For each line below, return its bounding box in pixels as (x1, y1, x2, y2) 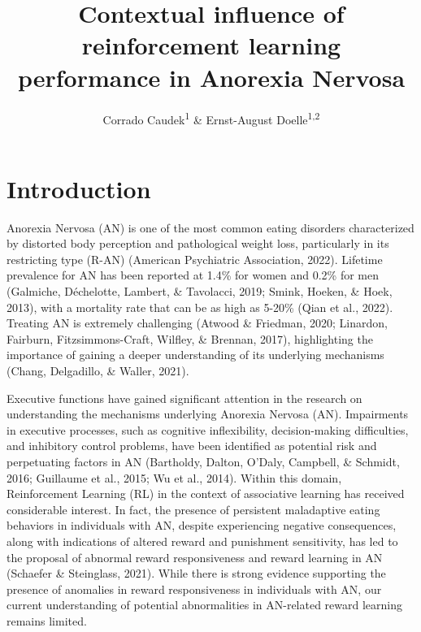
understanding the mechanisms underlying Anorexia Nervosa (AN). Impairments (7, 405, 409, 422)
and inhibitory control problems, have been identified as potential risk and (7, 437, 377, 454)
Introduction (7, 171, 151, 205)
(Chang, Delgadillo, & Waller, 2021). (7, 362, 189, 379)
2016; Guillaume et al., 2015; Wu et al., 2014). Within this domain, (7, 469, 342, 486)
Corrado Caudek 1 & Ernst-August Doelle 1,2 (102, 108, 320, 128)
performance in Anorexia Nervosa (17, 60, 406, 93)
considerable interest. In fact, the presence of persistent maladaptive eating (7, 500, 380, 517)
